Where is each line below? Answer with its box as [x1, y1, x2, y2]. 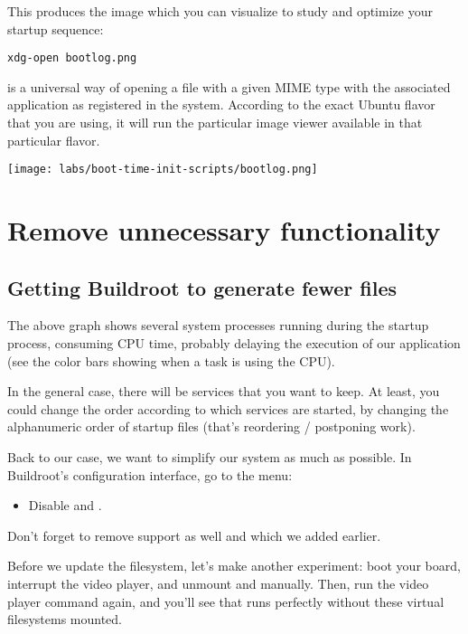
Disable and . [28, 496, 102, 515]
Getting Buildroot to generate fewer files [7, 273, 398, 301]
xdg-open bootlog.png [7, 52, 137, 65]
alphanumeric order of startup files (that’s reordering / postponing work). [7, 417, 416, 436]
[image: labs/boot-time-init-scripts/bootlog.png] [7, 163, 318, 176]
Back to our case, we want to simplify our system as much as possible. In [7, 448, 412, 467]
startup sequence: [7, 19, 104, 38]
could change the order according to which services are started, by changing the [7, 399, 449, 418]
